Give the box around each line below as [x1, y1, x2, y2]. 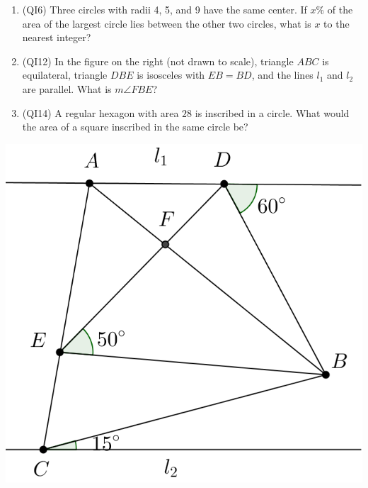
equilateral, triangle [22, 67, 108, 82]
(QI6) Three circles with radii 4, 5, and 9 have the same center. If [22, 2, 307, 16]
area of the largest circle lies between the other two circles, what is [22, 16, 311, 30]
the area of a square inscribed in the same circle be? [22, 119, 248, 134]
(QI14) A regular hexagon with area [22, 105, 179, 120]
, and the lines [251, 67, 314, 82]
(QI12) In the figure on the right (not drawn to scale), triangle [22, 53, 294, 68]
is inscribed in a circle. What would [195, 105, 350, 120]
